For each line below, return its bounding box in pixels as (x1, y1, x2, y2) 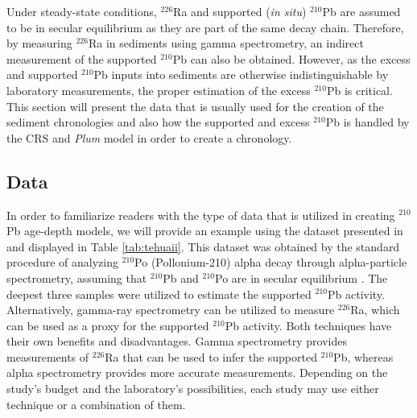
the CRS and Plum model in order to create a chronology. (6, 129, 292, 146)
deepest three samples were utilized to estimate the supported (6, 285, 312, 302)
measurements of (6, 348, 89, 365)
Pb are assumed (322, 3, 401, 19)
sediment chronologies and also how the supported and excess (6, 114, 310, 130)
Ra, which (350, 301, 400, 318)
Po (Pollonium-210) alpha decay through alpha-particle (134, 254, 407, 271)
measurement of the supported (6, 50, 157, 67)
